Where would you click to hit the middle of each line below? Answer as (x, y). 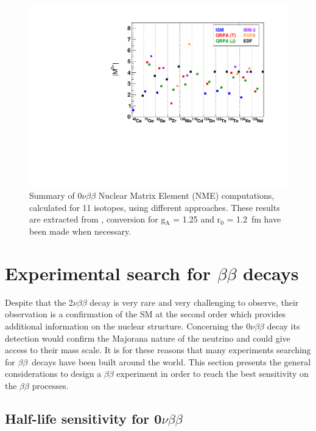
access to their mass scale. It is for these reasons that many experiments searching (158, 350)
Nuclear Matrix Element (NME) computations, (186, 195)
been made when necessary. (80, 231)
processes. (50, 385)
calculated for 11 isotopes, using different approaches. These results (155, 207)
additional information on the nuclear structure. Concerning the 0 (128, 326)
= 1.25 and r (197, 219)
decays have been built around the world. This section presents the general (171, 361)
